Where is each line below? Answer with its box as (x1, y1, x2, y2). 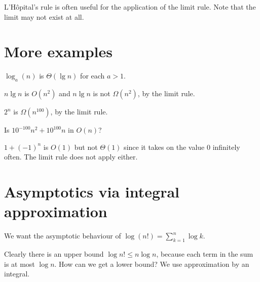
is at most (4, 258, 35, 269)
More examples (4, 41, 113, 62)
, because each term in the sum (156, 249, 253, 259)
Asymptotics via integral (4, 181, 180, 202)
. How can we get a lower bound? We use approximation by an (54, 258, 249, 269)
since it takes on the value (124, 141, 205, 152)
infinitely (212, 141, 240, 152)
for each (80, 70, 105, 81)
